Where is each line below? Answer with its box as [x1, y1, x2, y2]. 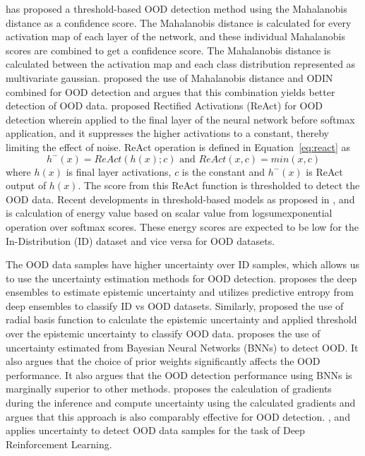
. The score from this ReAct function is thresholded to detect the [78, 178, 360, 193]
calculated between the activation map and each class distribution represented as [6, 56, 356, 71]
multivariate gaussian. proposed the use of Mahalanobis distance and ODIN [6, 70, 333, 85]
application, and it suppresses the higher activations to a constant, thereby [6, 126, 329, 140]
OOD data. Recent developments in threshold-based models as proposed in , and [6, 191, 355, 206]
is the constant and [181, 164, 265, 179]
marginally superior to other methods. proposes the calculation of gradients [6, 381, 332, 396]
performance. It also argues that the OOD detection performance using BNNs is [6, 367, 352, 382]
